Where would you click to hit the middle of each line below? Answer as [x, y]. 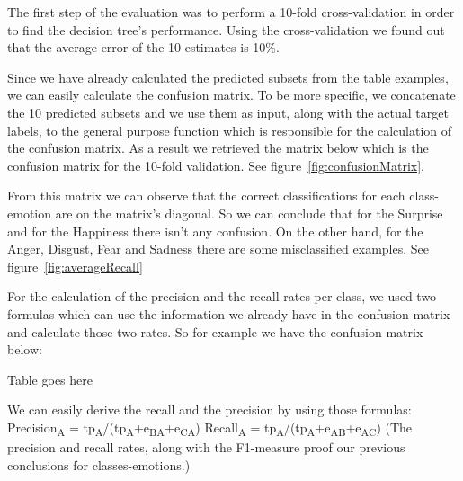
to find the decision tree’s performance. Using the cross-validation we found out [226, 29]
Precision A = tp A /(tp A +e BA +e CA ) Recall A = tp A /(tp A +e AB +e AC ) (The [210, 428]
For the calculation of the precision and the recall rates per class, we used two [222, 296]
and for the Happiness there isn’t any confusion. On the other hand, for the [215, 231]
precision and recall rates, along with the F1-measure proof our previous [206, 447]
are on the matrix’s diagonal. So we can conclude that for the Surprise [249, 213]
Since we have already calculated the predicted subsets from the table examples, [228, 77]
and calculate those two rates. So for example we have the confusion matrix [215, 331]
